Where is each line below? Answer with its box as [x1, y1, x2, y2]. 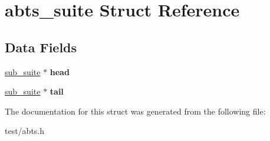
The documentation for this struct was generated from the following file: [5, 105, 266, 117]
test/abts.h [5, 125, 45, 137]
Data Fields [5, 38, 77, 56]
